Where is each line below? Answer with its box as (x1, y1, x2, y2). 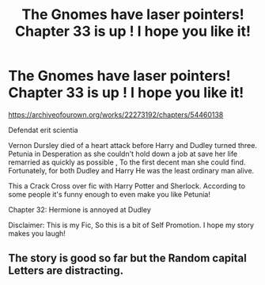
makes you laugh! (8, 228, 66, 238)
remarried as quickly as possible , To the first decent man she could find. (8, 157, 246, 167)
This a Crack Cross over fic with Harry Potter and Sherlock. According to (8, 180, 245, 191)
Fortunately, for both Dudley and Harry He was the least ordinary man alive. (8, 165, 255, 175)
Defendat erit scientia (8, 125, 78, 135)
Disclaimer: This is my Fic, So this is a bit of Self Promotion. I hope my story (8, 220, 255, 230)
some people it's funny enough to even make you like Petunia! (8, 189, 211, 199)
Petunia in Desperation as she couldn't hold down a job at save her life (8, 149, 238, 158)
